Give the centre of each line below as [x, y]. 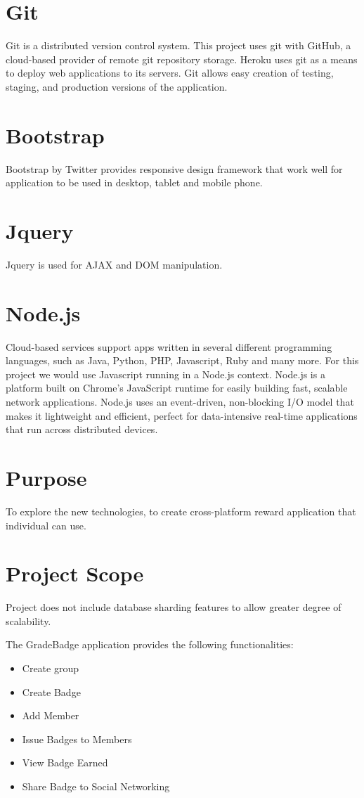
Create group [50, 668]
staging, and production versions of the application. [117, 86]
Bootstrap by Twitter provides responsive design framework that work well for [174, 168]
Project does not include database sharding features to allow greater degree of [174, 607]
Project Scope [75, 573]
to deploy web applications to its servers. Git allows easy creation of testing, [170, 73]
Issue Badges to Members [77, 739]
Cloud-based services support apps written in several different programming [169, 346]
